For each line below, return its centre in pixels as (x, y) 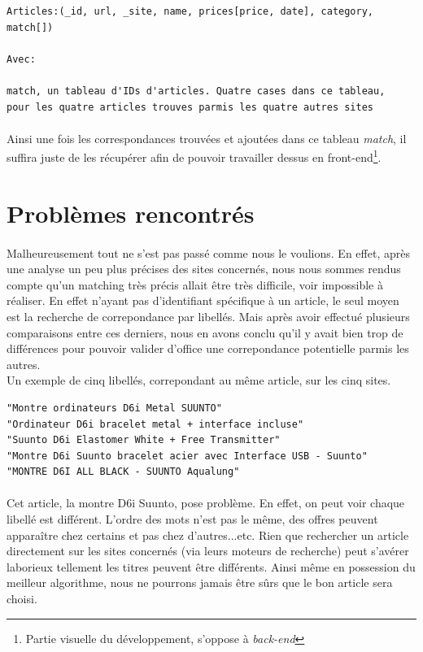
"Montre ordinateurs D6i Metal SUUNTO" (114, 408)
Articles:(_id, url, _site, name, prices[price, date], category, (190, 11)
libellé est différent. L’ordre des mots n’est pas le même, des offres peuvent (192, 519)
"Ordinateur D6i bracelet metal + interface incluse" (155, 424)
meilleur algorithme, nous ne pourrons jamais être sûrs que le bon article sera (200, 582)
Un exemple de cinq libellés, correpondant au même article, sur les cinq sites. (199, 380)
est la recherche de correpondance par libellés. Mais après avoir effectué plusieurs (208, 316)
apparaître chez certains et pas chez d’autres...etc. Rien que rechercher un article (208, 535)
